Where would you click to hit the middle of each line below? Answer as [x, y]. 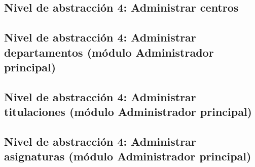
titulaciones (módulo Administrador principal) [128, 112]
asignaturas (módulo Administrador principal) [128, 156]
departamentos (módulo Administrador [109, 52]
